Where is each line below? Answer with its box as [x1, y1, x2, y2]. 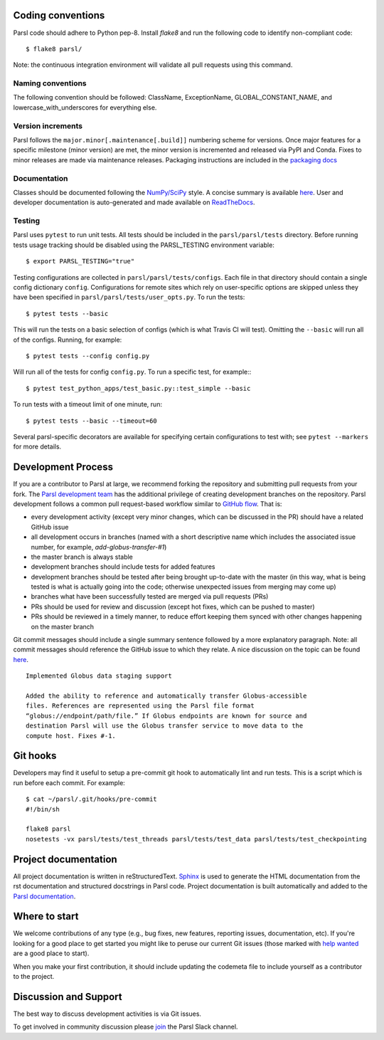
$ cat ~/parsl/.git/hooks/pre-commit [26, 795, 158, 804]
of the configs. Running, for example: [13, 335, 122, 344]
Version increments [13, 121, 83, 131]
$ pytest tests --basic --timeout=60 [26, 416, 158, 425]
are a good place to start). [13, 949, 90, 957]
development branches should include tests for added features [31, 562, 215, 571]
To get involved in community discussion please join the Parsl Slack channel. [13, 1022, 238, 1031]
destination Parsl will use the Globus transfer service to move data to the [26, 722, 304, 730]
